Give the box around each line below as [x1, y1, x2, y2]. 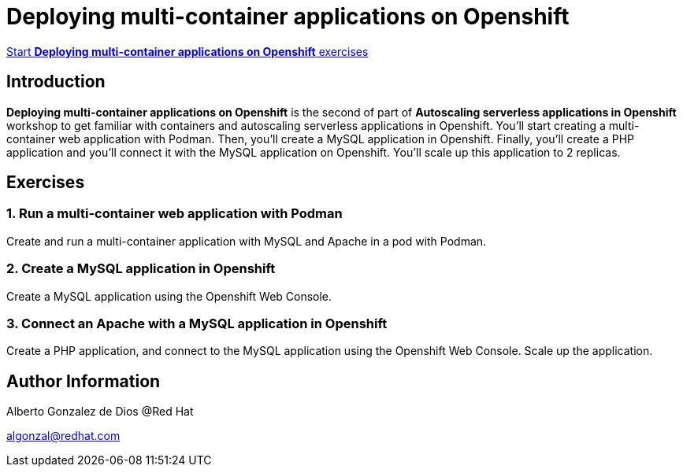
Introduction [6, 72, 106, 92]
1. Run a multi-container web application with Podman [6, 205, 343, 222]
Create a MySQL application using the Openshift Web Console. [6, 289, 332, 303]
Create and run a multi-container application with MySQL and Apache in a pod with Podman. [6, 234, 487, 248]
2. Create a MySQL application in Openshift [6, 261, 276, 277]
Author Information [6, 371, 161, 391]
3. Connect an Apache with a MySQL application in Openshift [6, 315, 388, 331]
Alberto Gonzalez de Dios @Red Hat [6, 405, 194, 419]
